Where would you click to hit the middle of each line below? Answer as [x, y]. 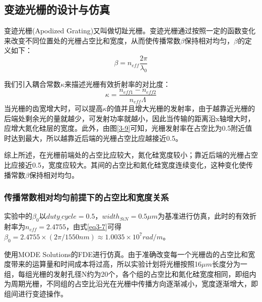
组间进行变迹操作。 [36, 293]
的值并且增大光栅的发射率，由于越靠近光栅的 [181, 108]
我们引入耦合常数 [32, 84]
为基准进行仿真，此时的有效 [204, 216]
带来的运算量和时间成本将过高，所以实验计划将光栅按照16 [106, 264]
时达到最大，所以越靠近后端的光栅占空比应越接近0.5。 [93, 138]
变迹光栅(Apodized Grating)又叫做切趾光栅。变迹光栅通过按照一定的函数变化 [130, 31]
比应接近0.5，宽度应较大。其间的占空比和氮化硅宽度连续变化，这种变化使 [125, 164]
